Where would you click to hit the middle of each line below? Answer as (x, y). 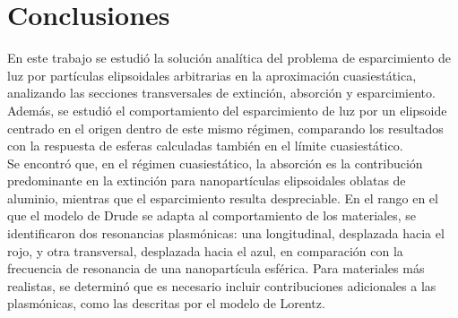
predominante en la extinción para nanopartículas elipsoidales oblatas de (207, 180)
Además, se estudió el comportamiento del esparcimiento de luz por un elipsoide (227, 110)
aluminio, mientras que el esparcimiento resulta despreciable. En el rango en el (223, 198)
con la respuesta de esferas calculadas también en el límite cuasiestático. (205, 146)
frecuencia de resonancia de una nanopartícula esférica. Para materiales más (216, 268)
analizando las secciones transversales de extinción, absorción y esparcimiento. (221, 93)
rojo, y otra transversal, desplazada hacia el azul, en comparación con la (205, 250)
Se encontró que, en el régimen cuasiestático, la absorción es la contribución (215, 163)
